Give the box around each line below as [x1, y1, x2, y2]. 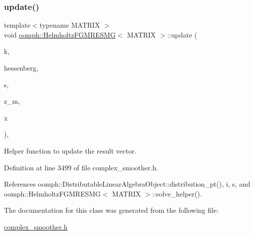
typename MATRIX [39, 20, 100, 30]
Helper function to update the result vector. [4, 145, 137, 156]
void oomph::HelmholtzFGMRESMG [4, 29, 116, 39]
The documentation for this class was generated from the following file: [4, 205, 218, 215]
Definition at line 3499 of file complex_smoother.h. [4, 162, 158, 172]
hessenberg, [4, 63, 38, 73]
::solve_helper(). [152, 188, 202, 198]
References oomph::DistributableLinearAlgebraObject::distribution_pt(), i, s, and [4, 179, 251, 189]
